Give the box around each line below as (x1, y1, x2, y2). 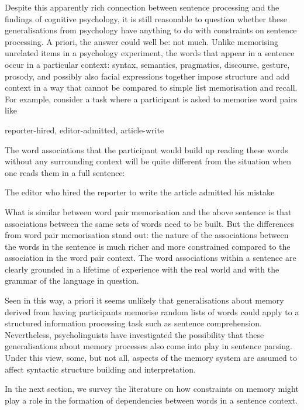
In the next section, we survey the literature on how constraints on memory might (5, 383, 299, 395)
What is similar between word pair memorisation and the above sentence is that (5, 205, 292, 218)
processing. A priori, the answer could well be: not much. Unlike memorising (5, 35, 278, 47)
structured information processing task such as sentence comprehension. (5, 317, 262, 329)
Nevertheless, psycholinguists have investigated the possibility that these (5, 328, 264, 340)
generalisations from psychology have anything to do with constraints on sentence (5, 24, 297, 36)
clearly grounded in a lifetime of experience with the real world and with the (5, 263, 279, 275)
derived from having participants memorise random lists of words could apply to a (5, 305, 299, 318)
